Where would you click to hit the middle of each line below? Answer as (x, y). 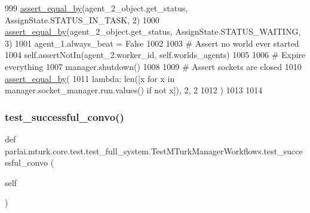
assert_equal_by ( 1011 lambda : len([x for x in (90, 78)
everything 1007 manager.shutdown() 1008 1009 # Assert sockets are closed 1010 (153, 66)
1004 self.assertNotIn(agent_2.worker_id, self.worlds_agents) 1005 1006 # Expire (155, 55)
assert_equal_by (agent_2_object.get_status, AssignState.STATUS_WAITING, (153, 31)
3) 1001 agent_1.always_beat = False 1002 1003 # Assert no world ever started (152, 43)
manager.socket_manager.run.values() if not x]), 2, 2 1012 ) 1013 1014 (134, 90)
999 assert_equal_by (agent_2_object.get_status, (96, 8)
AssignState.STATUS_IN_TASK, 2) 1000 (82, 19)
